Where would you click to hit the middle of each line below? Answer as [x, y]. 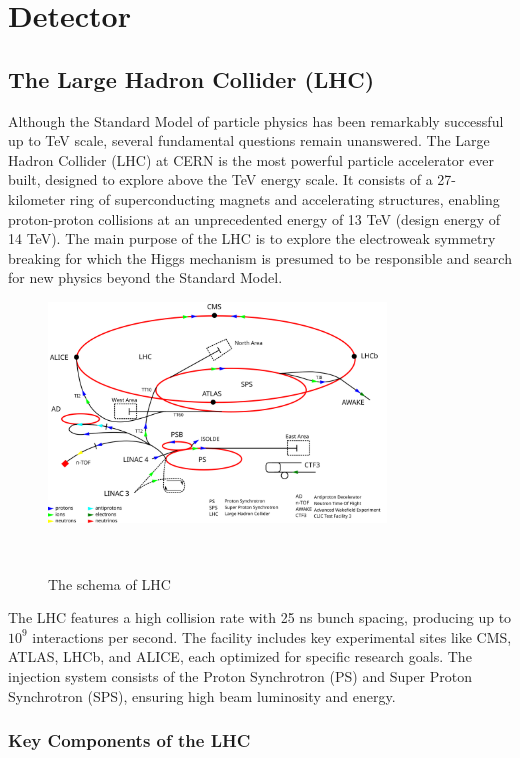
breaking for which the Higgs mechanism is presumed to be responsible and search [260, 257]
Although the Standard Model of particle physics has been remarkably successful [256, 120]
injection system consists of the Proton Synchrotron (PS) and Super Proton [240, 676]
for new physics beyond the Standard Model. [145, 277]
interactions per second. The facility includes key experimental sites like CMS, [272, 636]
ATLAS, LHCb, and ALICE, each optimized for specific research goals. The [240, 656]
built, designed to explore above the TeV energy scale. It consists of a [220, 179]
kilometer [37, 198]
